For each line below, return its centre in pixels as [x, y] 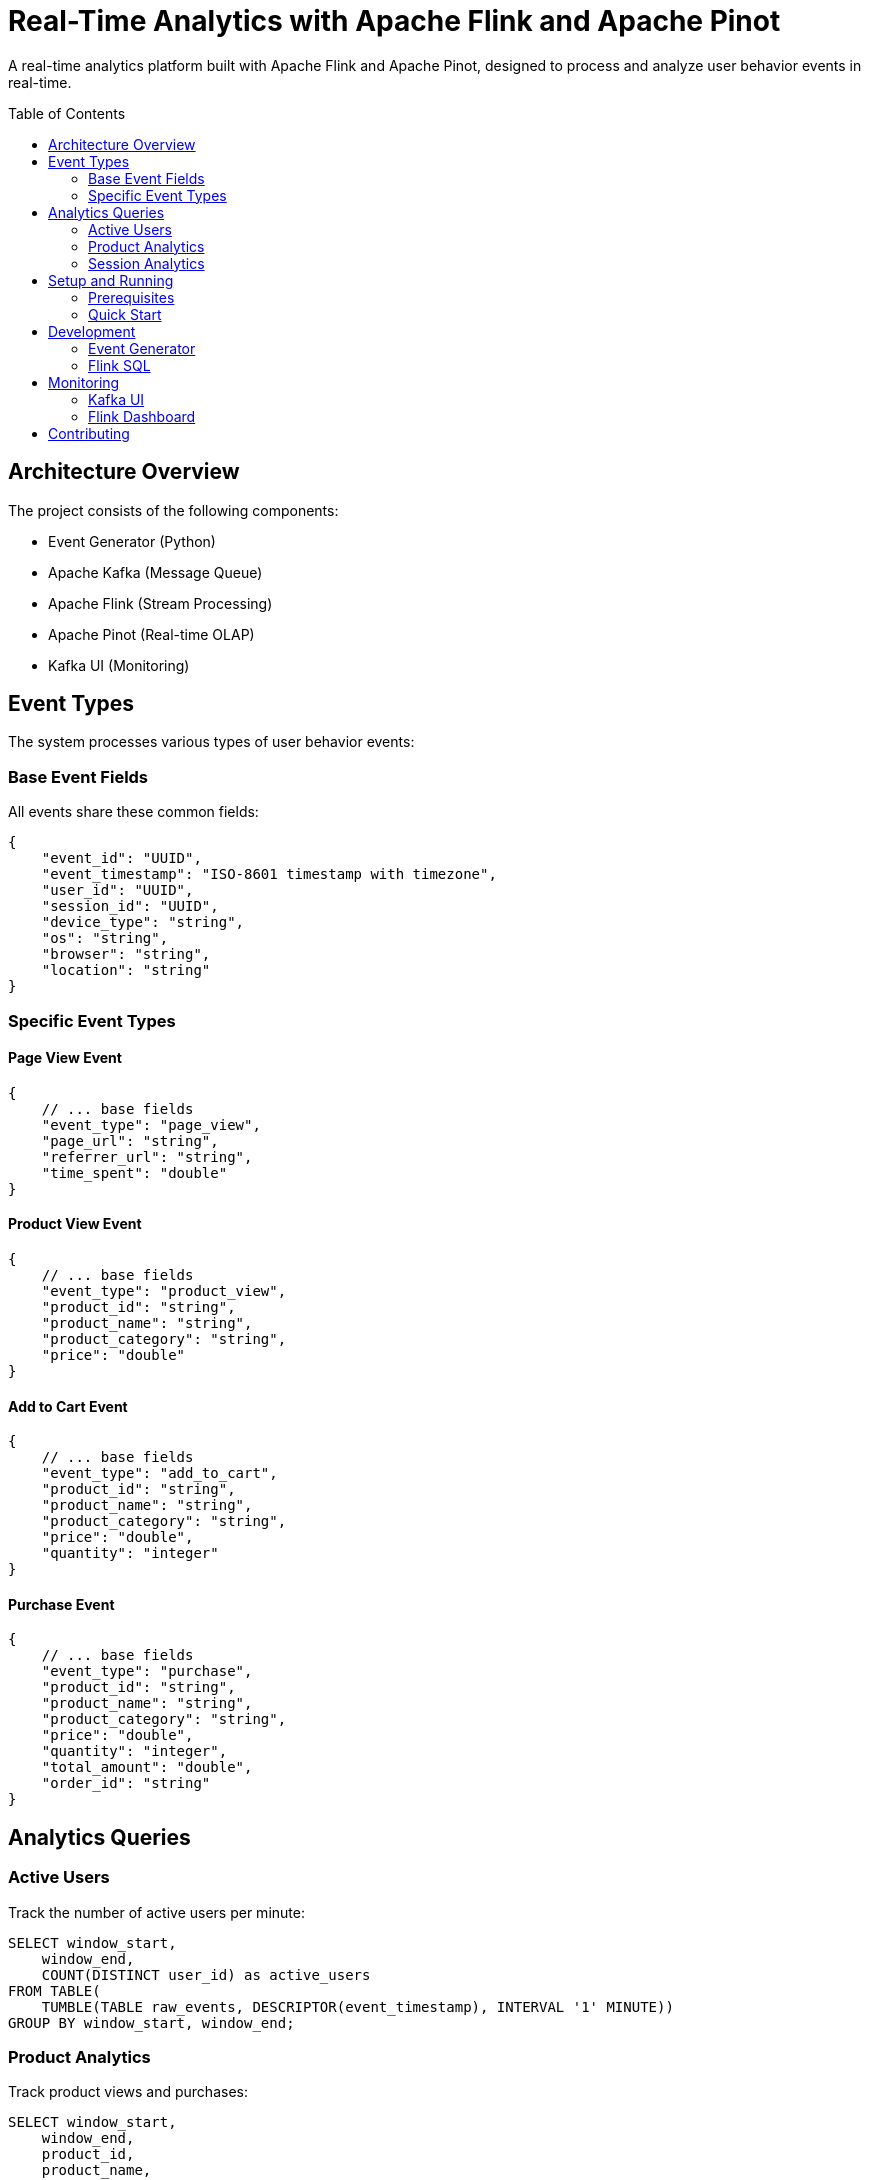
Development [92, 331]
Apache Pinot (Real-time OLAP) [151, 634]
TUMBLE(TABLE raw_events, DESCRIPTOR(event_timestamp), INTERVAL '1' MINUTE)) [357, 2006]
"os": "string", [105, 938]
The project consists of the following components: [173, 510]
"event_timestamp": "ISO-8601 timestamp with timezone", [269, 874]
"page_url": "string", [130, 1140]
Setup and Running [111, 280]
